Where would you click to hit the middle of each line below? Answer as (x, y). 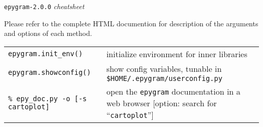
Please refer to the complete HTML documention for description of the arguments (131, 23)
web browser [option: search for (162, 103)
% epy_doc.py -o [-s (48, 99)
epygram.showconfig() (50, 73)
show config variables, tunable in (164, 68)
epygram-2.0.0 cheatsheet (44, 6)
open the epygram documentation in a (173, 91)
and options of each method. (48, 33)
